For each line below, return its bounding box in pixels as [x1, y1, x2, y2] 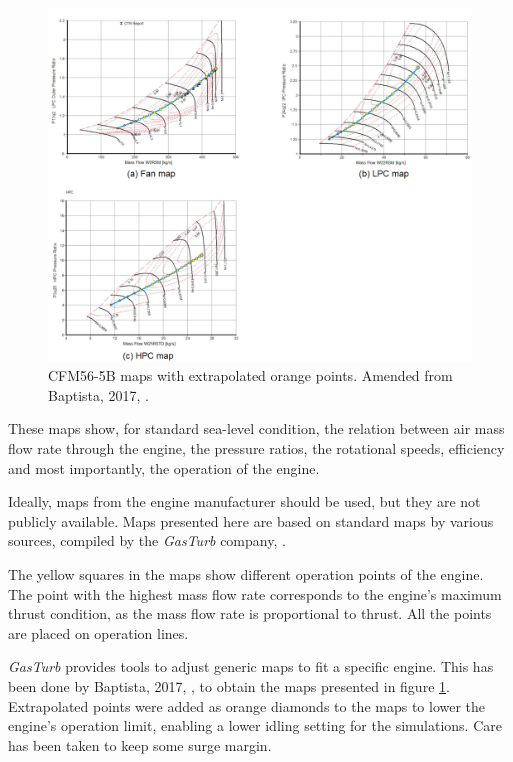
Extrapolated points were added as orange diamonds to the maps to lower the [8, 695, 486, 716]
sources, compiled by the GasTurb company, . [8, 530, 286, 551]
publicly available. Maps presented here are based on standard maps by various [8, 510, 494, 531]
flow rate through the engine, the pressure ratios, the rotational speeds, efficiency [8, 437, 505, 458]
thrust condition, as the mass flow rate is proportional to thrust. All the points [8, 603, 492, 624]
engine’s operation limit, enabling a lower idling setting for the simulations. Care [8, 715, 502, 736]
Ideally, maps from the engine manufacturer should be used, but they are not [8, 491, 481, 512]
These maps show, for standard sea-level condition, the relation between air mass [8, 418, 505, 439]
